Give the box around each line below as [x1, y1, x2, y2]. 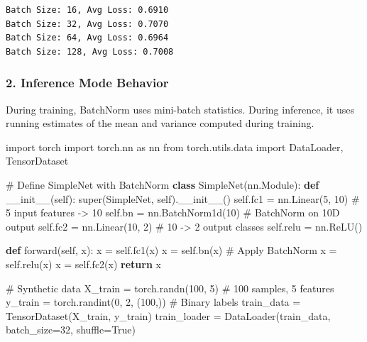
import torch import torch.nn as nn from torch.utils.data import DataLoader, [6, 139, 344, 154]
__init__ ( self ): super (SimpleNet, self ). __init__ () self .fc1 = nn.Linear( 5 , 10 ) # [6, 191, 360, 206]
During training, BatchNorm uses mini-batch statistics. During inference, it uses [6, 101, 354, 116]
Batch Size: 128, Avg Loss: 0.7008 [6, 46, 174, 57]
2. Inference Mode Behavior [6, 74, 169, 92]
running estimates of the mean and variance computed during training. [6, 116, 314, 131]
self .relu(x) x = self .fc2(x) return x [6, 256, 161, 271]
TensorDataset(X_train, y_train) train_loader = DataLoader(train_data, [6, 308, 331, 323]
